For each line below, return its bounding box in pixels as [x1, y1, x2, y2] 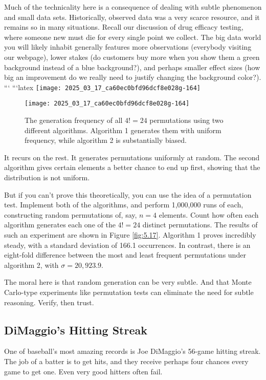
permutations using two [149, 115, 224, 125]
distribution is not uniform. [4, 172, 90, 183]
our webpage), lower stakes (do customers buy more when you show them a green [4, 51, 260, 62]
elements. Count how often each [159, 209, 259, 220]
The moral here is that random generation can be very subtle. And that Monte [4, 277, 252, 287]
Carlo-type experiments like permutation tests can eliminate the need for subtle [4, 286, 254, 297]
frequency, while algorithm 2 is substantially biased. [25, 135, 187, 145]
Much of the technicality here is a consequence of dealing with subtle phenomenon [4, 2, 262, 12]
